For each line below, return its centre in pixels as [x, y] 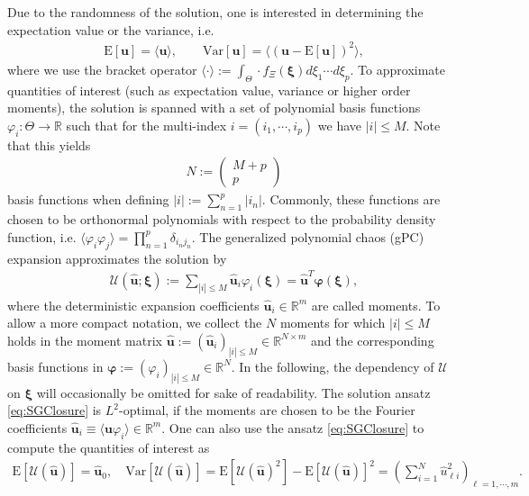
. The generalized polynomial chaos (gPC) [308, 236]
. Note [423, 125]
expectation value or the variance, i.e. [111, 29]
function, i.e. [42, 236]
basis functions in [55, 366]
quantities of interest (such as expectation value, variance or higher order [209, 90]
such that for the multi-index [146, 125]
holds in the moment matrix [85, 340]
